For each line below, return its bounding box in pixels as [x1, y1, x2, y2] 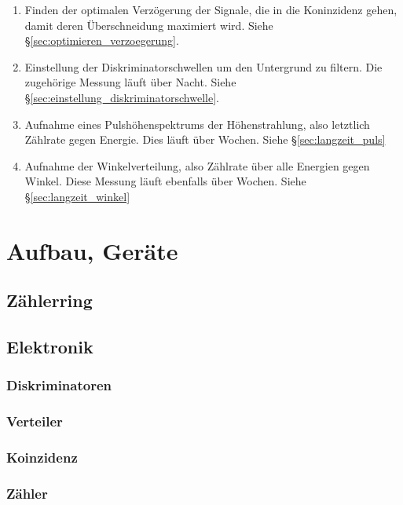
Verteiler [6, 412, 63, 431]
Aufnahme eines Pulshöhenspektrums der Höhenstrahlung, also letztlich [24, 115, 370, 132]
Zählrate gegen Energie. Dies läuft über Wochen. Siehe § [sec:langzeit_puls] [24, 131, 386, 148]
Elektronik [6, 335, 93, 359]
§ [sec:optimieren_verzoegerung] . [24, 32, 179, 49]
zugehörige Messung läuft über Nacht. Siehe [24, 74, 236, 90]
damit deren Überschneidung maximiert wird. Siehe [24, 16, 273, 33]
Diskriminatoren [6, 375, 112, 395]
